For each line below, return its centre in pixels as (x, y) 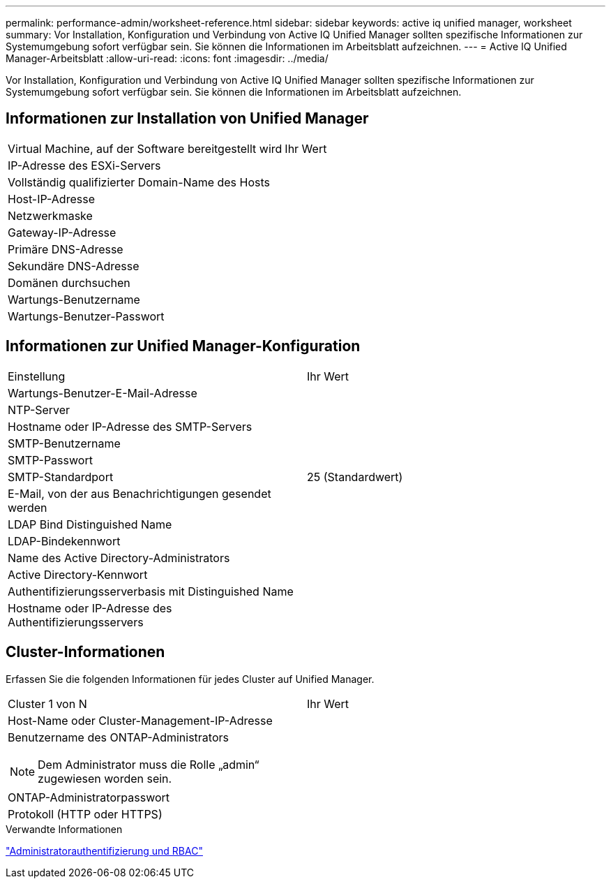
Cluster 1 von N (47, 703)
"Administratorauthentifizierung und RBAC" (104, 850)
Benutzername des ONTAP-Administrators (118, 737)
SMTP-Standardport (61, 477)
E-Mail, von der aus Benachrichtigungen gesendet (139, 493)
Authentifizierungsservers (76, 622)
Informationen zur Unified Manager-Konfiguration (183, 346)
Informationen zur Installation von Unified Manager (187, 119)
